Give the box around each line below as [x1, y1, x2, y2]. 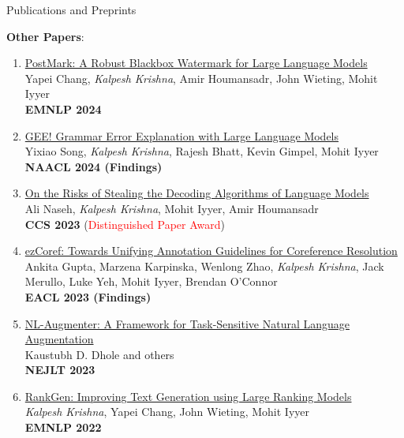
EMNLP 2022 [24, 419, 102, 436]
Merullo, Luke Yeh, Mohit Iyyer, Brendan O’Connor [24, 273, 278, 290]
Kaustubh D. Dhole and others [24, 346, 174, 362]
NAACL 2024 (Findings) [24, 158, 163, 174]
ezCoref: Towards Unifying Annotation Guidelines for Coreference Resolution [24, 242, 398, 259]
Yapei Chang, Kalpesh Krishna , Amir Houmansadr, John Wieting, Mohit [24, 69, 378, 86]
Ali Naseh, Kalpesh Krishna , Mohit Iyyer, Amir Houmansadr [24, 200, 319, 216]
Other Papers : [6, 28, 84, 44]
